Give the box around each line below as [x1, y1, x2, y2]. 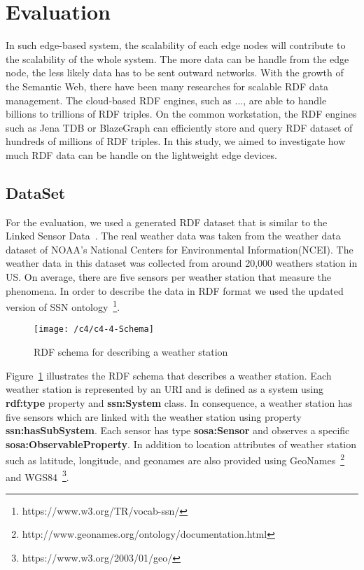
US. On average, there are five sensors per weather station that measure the [6, 270, 331, 284]
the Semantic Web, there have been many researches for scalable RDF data [6, 78, 328, 93]
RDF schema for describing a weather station [34, 345, 228, 359]
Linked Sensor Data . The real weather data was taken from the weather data [6, 228, 341, 243]
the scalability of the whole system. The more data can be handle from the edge [6, 51, 349, 66]
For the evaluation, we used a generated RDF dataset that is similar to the [6, 214, 328, 229]
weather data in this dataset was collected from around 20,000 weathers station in [6, 256, 358, 270]
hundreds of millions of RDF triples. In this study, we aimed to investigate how [6, 134, 346, 148]
